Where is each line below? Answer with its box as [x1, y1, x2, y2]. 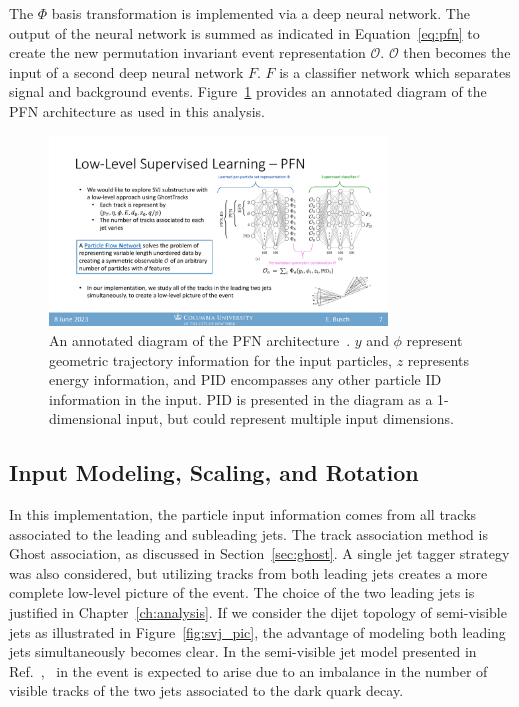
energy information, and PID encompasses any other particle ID [49, 369, 442, 390]
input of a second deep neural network [9, 61, 244, 82]
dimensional [49, 408, 122, 429]
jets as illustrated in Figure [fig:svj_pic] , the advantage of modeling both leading [9, 621, 506, 642]
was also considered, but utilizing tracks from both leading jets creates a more [9, 562, 488, 583]
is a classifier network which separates [279, 61, 511, 82]
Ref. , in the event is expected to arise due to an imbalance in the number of [9, 660, 488, 681]
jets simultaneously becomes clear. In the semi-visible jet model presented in [9, 641, 477, 662]
